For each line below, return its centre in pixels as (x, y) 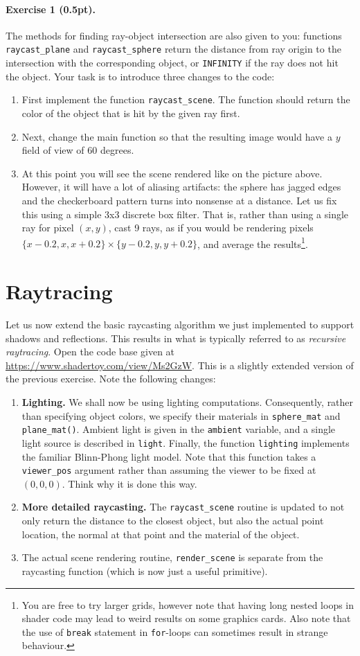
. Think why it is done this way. (129, 483)
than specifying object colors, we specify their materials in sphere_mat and (181, 415)
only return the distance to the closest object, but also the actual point (173, 521)
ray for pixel (48, 228)
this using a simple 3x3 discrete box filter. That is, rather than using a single (185, 214)
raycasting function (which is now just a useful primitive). (145, 570)
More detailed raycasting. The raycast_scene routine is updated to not (183, 507)
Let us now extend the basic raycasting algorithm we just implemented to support (180, 325)
